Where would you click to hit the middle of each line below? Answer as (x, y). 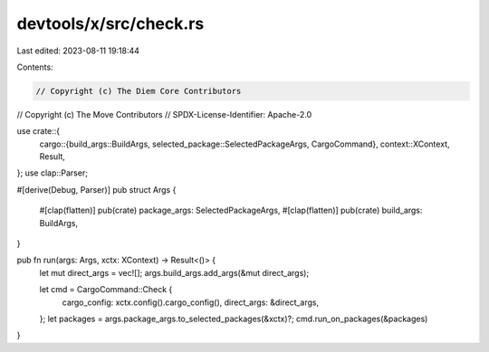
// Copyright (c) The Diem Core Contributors (139, 91)
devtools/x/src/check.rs (110, 24)
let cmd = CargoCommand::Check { (106, 290)
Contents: (35, 67)
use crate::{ (38, 131)
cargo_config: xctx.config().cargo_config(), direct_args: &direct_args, (191, 302)
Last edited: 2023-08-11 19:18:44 (78, 51)
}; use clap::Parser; (52, 173)
